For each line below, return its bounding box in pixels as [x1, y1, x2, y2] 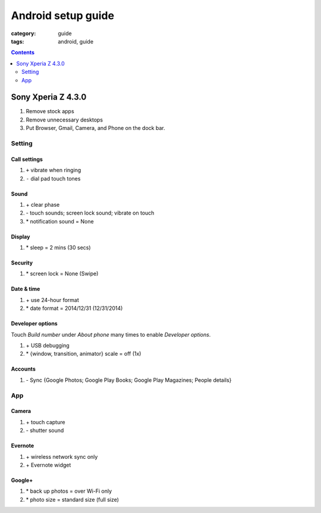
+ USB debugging [26, 342, 70, 349]
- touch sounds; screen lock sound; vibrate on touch [26, 209, 155, 217]
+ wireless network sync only [26, 453, 98, 460]
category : [11, 30, 36, 37]
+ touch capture [26, 418, 65, 425]
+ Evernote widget [26, 461, 71, 468]
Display [11, 233, 30, 240]
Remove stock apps [26, 108, 74, 115]
